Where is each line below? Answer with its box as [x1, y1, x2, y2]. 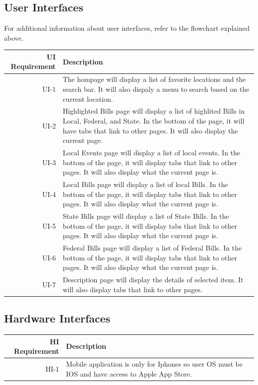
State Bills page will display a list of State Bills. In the [63, 211, 229, 221]
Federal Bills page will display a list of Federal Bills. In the [63, 243, 242, 253]
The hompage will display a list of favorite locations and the [63, 74, 246, 84]
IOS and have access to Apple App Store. [66, 368, 192, 379]
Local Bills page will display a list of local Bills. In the [63, 179, 228, 190]
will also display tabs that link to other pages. [63, 284, 202, 294]
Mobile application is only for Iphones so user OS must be [66, 358, 243, 369]
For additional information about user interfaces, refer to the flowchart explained [4, 23, 250, 33]
